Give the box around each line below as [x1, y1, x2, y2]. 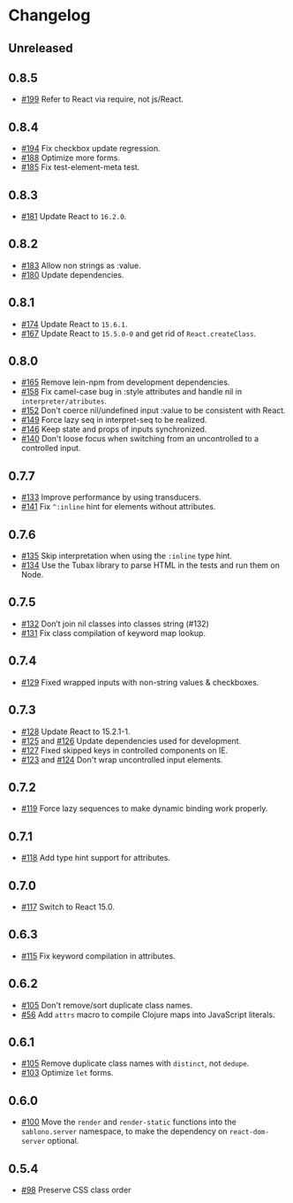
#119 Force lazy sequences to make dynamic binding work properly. [20, 803, 268, 814]
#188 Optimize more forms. [20, 152, 121, 164]
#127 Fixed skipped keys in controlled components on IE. [20, 745, 229, 755]
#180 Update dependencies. [20, 269, 124, 280]
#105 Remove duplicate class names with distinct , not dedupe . [20, 1058, 250, 1069]
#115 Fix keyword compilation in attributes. [20, 950, 176, 961]
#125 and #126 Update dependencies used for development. [20, 735, 242, 746]
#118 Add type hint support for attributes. [20, 853, 171, 863]
